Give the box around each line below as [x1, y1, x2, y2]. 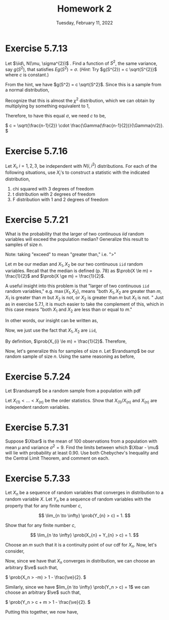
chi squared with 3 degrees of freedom [12, 185, 94, 192]
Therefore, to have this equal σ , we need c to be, [5, 112, 106, 118]
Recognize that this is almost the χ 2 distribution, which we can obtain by [5, 97, 155, 103]
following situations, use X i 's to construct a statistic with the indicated [5, 169, 150, 176]
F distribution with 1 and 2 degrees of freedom [12, 196, 109, 202]
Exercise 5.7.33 [5, 473, 70, 484]
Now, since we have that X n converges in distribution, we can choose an [5, 558, 155, 565]
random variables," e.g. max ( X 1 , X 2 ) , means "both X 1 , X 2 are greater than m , [5, 288, 162, 295]
